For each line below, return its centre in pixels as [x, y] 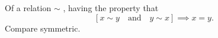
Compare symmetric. [43, 28]
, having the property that [111, 8]
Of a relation [28, 8]
